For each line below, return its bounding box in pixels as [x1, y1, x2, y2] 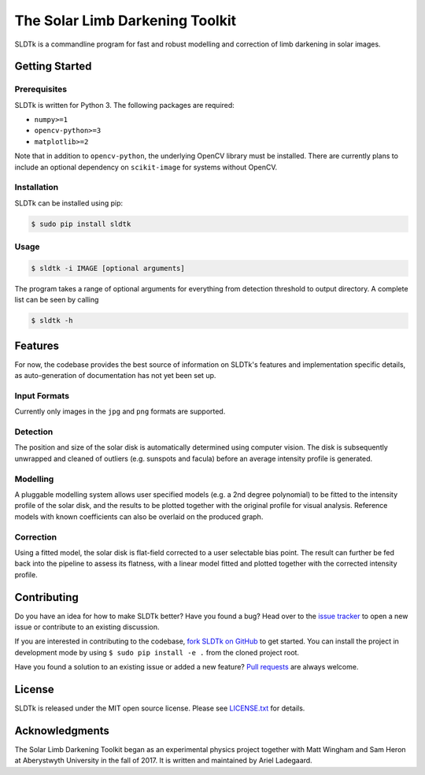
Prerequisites [14, 83, 67, 95]
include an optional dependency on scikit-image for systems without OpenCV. [14, 162, 278, 172]
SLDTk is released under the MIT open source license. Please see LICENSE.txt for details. [14, 703, 305, 713]
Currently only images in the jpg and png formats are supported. [14, 406, 226, 417]
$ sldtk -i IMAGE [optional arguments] [31, 264, 185, 273]
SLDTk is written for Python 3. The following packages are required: [14, 100, 235, 109]
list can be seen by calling [14, 295, 99, 305]
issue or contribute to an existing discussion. [14, 622, 160, 632]
